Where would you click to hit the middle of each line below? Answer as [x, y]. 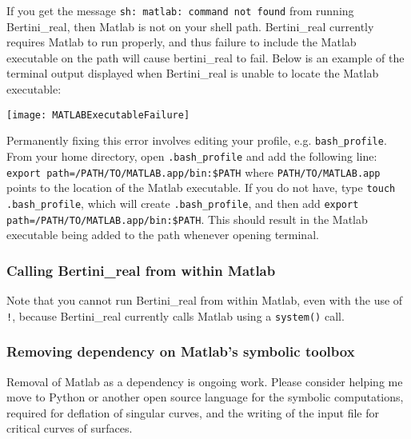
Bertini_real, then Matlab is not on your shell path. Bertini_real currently [190, 26]
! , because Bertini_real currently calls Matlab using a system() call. [176, 315]
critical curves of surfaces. [70, 428]
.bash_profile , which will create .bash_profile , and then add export [183, 203]
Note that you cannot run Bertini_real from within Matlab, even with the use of [205, 300]
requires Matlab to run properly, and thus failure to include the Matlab [182, 42]
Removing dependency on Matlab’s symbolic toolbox [181, 351]
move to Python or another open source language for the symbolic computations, [205, 397]
